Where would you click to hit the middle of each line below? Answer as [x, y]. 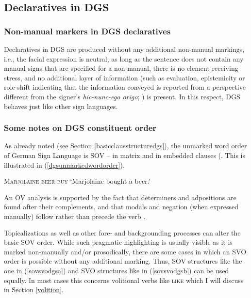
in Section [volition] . [34, 290]
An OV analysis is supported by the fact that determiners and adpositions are [120, 197]
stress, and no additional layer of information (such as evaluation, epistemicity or [125, 77]
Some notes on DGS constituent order [80, 128]
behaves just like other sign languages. [61, 106]
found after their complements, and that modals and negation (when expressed [121, 207]
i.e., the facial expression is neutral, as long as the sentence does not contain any [124, 58]
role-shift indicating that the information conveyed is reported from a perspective [125, 87]
